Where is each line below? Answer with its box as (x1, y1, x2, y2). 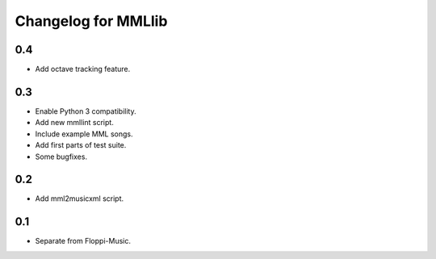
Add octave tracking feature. (35, 65, 131, 74)
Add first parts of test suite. (35, 140, 127, 150)
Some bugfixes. (35, 152, 88, 161)
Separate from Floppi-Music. (35, 236, 131, 246)
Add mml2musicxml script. (35, 194, 124, 203)
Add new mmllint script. (35, 118, 115, 127)
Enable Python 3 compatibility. (35, 106, 136, 116)
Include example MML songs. (35, 129, 133, 139)
